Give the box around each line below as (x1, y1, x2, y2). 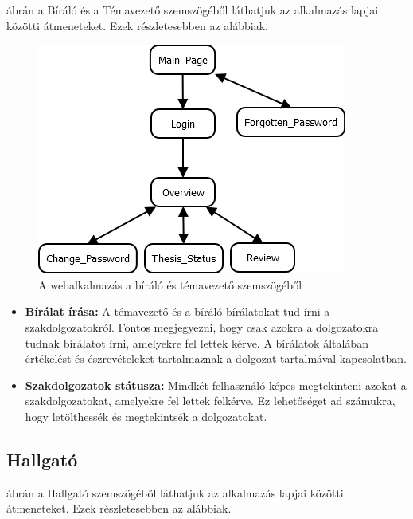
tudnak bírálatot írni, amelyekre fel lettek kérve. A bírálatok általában (25, 334, 368, 351)
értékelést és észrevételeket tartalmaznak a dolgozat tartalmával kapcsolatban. (25, 350, 407, 367)
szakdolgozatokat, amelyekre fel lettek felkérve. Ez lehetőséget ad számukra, (25, 392, 395, 409)
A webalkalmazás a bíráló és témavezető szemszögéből (38, 276, 302, 293)
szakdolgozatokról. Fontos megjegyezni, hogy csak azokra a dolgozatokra (25, 318, 379, 335)
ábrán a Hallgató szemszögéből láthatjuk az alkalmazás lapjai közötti (6, 484, 344, 501)
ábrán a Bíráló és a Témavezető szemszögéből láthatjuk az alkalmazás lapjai (6, 2, 379, 18)
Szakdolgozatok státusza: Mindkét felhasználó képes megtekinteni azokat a (25, 376, 407, 393)
